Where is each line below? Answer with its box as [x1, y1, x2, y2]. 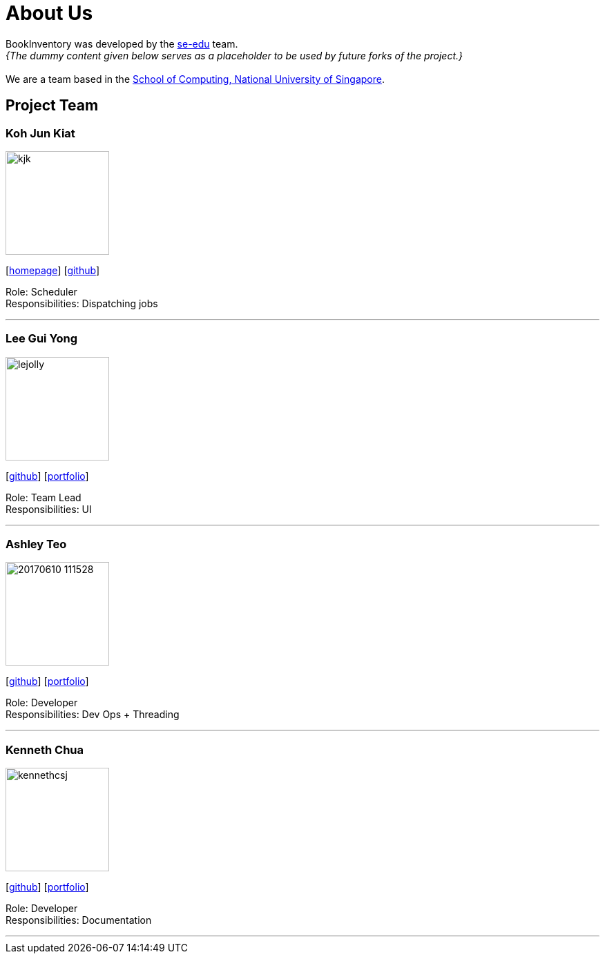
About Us [6, 1, 93, 25]
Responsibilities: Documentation [6, 914, 152, 927]
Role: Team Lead [6, 491, 81, 503]
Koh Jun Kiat [6, 126, 75, 140]
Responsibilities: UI [6, 503, 92, 515]
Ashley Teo [6, 537, 67, 552]
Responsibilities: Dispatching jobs [6, 297, 158, 309]
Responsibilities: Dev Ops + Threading [6, 708, 180, 721]
